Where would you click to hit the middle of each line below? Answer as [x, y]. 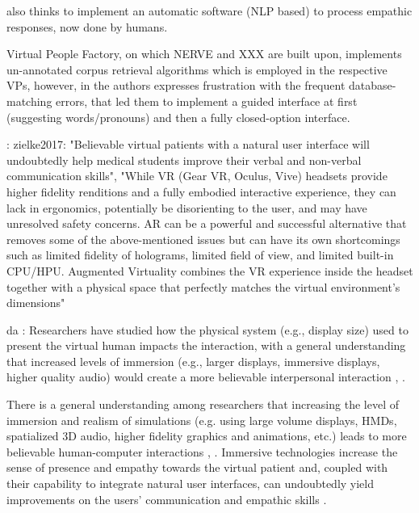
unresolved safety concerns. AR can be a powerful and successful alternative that [207, 223]
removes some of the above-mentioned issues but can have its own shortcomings [203, 239]
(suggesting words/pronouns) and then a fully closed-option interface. [178, 117]
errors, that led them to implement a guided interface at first [207, 101]
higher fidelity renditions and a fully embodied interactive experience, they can [201, 191]
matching [29, 101]
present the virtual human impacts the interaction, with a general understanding [206, 345]
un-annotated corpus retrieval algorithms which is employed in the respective [197, 69]
